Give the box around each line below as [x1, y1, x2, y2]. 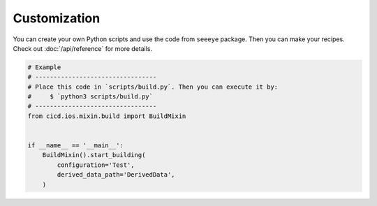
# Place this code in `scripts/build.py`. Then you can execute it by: [27, 82, 279, 91]
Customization [13, 10, 101, 26]
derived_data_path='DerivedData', [57, 171, 175, 179]
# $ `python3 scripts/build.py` [27, 93, 154, 101]
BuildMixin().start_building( [42, 151, 146, 159]
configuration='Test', [57, 161, 135, 169]
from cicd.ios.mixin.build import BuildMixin [27, 112, 186, 120]
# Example [27, 63, 61, 71]
